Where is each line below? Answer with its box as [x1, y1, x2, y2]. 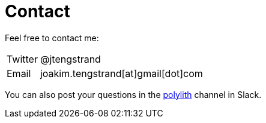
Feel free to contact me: [5, 32, 99, 43]
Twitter [7, 53, 38, 65]
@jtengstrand [40, 53, 101, 65]
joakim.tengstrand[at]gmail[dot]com [40, 67, 203, 79]
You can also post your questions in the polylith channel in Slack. [5, 89, 262, 100]
